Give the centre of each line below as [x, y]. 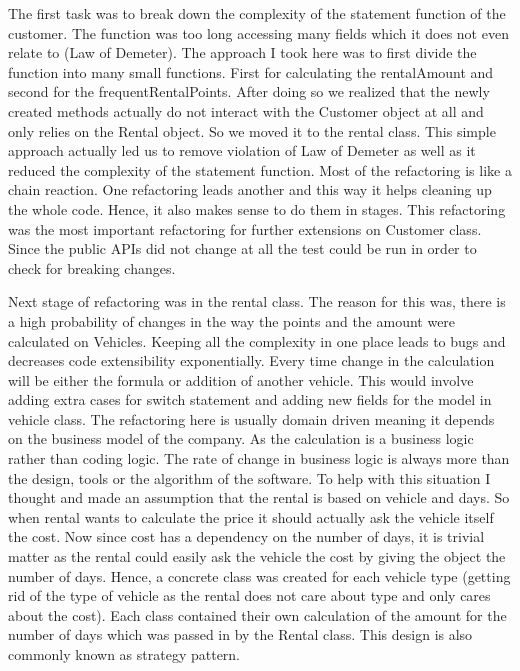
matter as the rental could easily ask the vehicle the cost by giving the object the [257, 556]
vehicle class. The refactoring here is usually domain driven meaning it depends [251, 418]
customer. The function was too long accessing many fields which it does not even [258, 32]
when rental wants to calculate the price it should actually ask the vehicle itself [251, 516]
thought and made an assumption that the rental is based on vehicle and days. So [259, 497]
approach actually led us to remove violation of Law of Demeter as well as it [242, 150]
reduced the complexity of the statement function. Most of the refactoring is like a [260, 169]
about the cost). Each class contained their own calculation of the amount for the [257, 614]
